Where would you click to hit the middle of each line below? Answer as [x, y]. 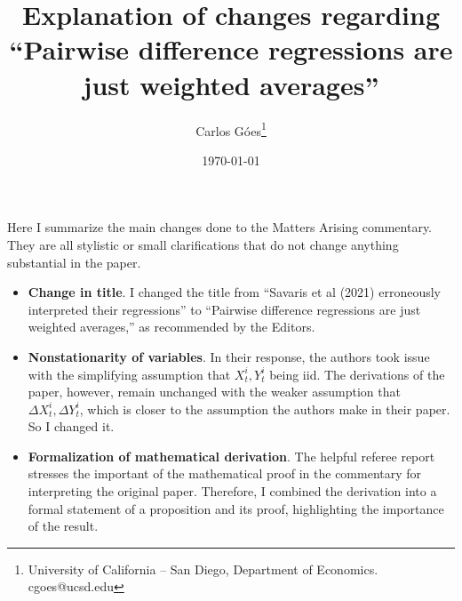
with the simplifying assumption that [129, 374]
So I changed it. [71, 426]
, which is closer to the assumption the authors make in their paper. [265, 409]
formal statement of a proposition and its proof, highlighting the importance [236, 508]
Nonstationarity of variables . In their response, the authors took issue [229, 356]
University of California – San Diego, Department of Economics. [203, 569]
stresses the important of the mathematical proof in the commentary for [225, 473]
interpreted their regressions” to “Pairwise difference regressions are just [224, 309]
